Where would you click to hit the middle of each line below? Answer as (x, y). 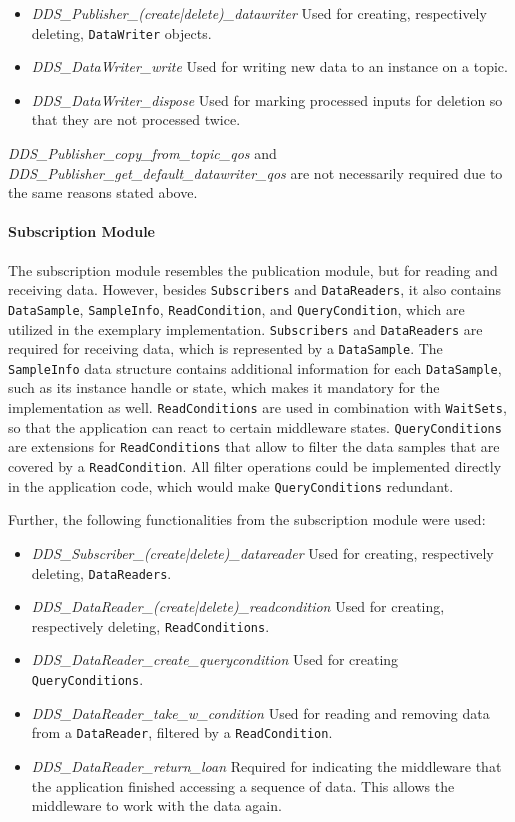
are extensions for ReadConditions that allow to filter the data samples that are (254, 446)
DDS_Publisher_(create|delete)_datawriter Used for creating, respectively (259, 13)
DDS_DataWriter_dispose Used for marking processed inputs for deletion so (267, 99)
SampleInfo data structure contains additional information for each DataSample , (255, 367)
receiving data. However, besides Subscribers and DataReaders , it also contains (255, 289)
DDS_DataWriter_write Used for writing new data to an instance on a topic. (269, 66)
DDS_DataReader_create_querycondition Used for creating (215, 659)
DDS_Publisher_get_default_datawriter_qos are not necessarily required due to (255, 172)
